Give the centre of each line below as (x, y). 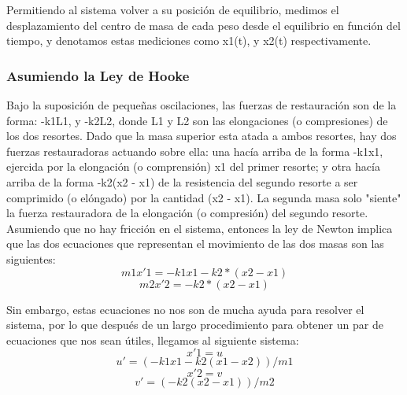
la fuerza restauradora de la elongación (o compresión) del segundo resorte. (187, 213)
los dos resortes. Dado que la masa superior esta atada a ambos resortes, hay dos (202, 136)
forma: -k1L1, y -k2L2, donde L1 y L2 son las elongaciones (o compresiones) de (197, 120)
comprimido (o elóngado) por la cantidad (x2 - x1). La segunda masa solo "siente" (204, 197)
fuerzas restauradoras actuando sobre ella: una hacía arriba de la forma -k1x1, (195, 151)
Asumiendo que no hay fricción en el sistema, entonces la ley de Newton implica (200, 228)
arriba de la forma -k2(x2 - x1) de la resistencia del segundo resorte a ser (182, 181)
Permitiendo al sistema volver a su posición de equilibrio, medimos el (173, 9)
